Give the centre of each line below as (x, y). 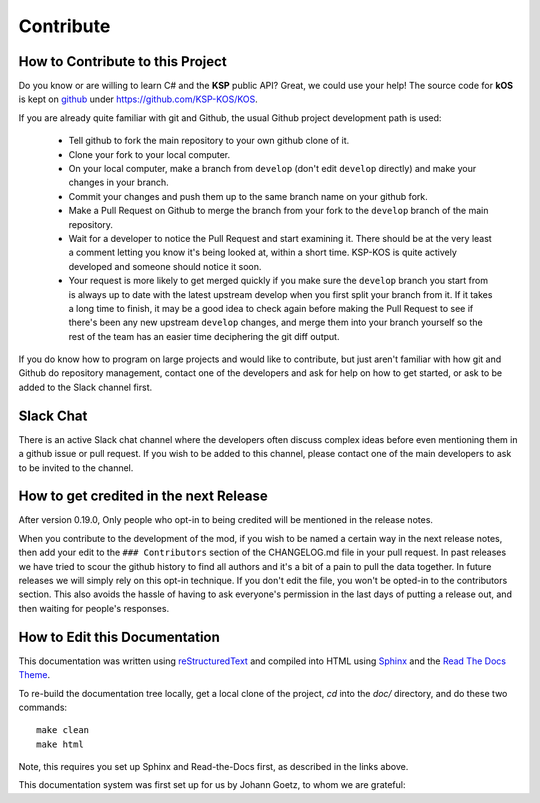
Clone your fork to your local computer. (149, 154)
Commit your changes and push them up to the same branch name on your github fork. (248, 196)
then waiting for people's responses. (94, 608)
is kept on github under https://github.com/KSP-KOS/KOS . (138, 99)
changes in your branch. (118, 182)
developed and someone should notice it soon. (165, 266)
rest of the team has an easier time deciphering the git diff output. (204, 336)
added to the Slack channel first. (85, 387)
